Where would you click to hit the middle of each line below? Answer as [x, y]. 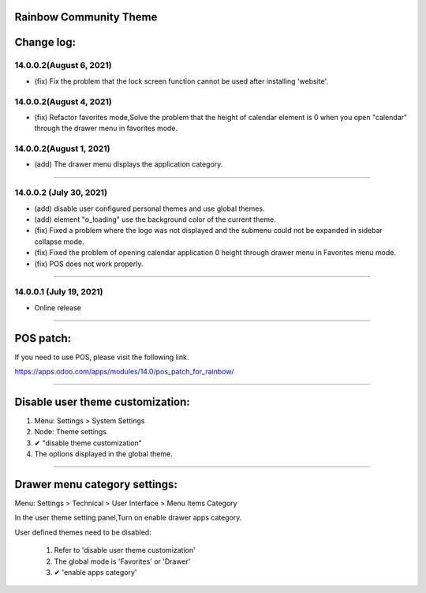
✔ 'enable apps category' [95, 572]
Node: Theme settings [70, 432]
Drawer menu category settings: [96, 484]
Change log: [45, 42]
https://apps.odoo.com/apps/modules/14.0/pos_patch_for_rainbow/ [124, 371]
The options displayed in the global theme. [103, 454]
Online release [58, 307]
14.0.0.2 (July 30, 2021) [61, 193]
